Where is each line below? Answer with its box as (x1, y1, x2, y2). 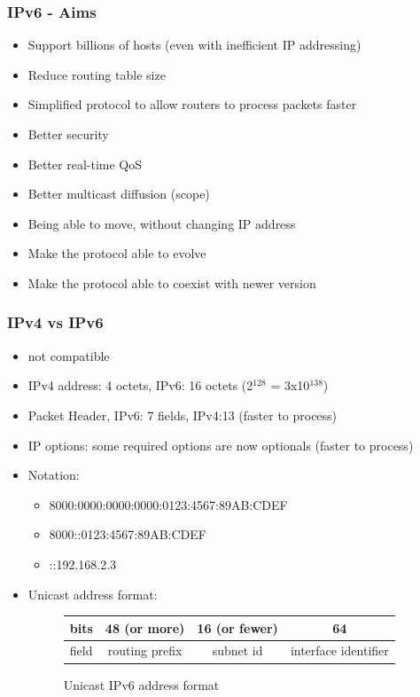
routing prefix (107, 641, 183, 660)
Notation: (27, 466, 80, 484)
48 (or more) (105, 618, 185, 637)
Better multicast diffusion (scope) (27, 184, 210, 203)
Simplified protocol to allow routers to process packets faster (27, 95, 357, 114)
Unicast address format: (27, 584, 158, 603)
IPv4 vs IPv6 (7, 311, 104, 333)
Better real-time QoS (27, 154, 142, 173)
